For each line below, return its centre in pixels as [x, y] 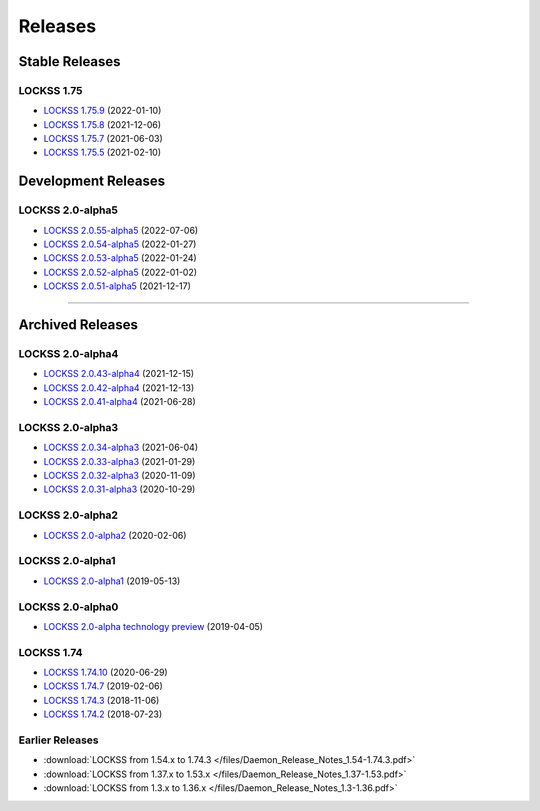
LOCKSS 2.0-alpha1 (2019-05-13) [112, 581]
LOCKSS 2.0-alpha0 [68, 607]
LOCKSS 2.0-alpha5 [68, 210]
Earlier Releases [58, 740]
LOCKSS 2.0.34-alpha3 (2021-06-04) [121, 447]
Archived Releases [78, 325]
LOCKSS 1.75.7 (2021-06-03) [103, 139]
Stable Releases [69, 61]
